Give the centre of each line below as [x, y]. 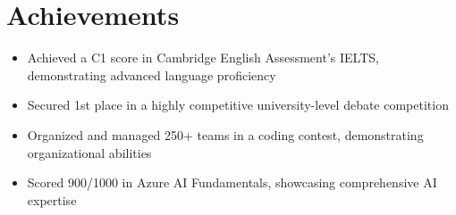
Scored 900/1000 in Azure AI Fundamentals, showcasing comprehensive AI [232, 182]
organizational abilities [89, 152]
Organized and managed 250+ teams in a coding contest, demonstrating [225, 134]
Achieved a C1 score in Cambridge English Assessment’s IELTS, [203, 58]
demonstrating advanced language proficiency [152, 74]
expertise [52, 199]
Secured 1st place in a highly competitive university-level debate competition [238, 105]
